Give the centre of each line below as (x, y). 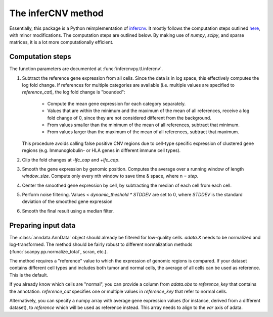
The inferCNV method (56, 13)
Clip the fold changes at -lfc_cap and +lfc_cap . (71, 160)
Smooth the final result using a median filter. (68, 211)
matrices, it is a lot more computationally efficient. (61, 42)
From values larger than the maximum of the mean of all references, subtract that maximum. (143, 132)
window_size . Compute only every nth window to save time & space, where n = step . (110, 176)
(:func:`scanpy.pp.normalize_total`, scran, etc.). (59, 251)
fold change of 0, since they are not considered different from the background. (129, 118)
